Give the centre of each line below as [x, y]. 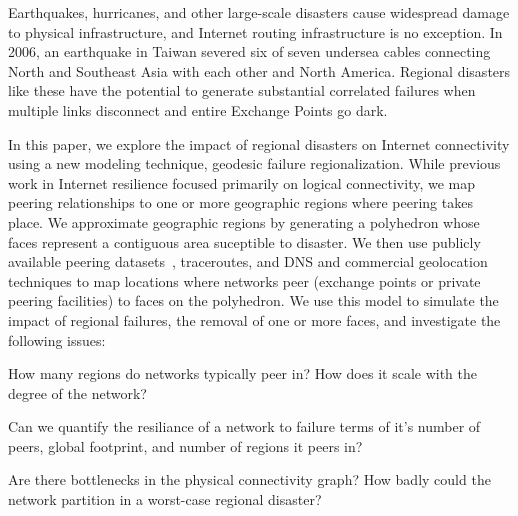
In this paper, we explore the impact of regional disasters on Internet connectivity [259, 143]
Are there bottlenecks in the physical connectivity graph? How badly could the [249, 479]
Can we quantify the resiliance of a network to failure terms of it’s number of [244, 426]
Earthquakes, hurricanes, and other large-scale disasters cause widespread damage [259, 12]
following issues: [57, 339]
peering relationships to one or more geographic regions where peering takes [240, 202]
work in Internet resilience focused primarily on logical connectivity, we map [242, 182]
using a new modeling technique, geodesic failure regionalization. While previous [254, 163]
